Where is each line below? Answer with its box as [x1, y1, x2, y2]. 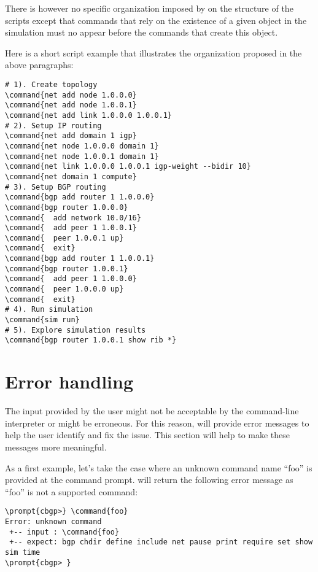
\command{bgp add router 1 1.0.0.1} [5, 254, 155, 263]
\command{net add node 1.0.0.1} [5, 101, 137, 110]
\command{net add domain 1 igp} [5, 131, 137, 141]
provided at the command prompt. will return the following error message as [5, 473, 293, 486]
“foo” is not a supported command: [5, 485, 138, 498]
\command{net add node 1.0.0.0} [5, 90, 137, 99]
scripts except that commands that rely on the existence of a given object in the [5, 14, 307, 26]
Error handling [5, 369, 133, 394]
